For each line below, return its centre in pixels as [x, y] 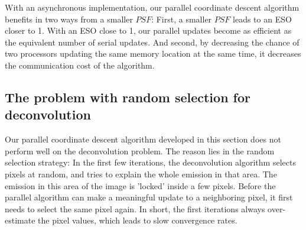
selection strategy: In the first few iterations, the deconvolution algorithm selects [150, 162]
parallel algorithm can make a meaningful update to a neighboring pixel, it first [149, 197]
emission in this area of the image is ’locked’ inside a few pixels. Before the [140, 185]
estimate [20, 220]
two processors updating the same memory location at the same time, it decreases [153, 54]
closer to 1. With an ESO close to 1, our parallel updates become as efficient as [148, 30]
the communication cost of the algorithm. [80, 65]
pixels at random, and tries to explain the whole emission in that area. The [141, 174]
